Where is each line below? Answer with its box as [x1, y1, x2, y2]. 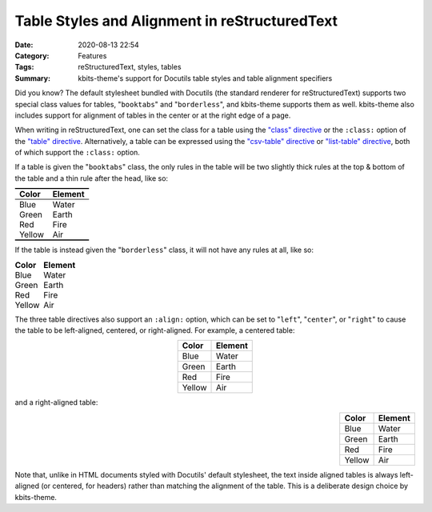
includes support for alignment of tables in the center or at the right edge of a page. [14, 110, 291, 120]
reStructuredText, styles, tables [78, 62, 182, 72]
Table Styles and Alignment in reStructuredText [14, 12, 338, 30]
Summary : [14, 73, 51, 83]
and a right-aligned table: [14, 398, 98, 407]
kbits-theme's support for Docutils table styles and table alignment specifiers [78, 73, 333, 83]
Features [78, 50, 107, 60]
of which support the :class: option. [14, 148, 140, 158]
